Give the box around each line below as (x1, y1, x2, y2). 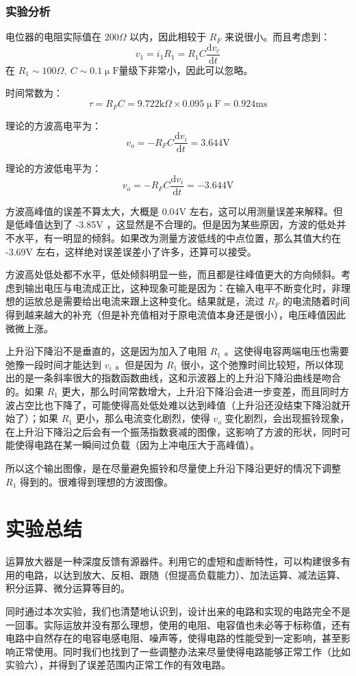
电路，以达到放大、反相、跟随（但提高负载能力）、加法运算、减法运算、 (24, 567, 346, 581)
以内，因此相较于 (129, 29, 207, 44)
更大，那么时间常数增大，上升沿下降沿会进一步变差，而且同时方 (61, 384, 349, 398)
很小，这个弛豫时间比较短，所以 (180, 357, 325, 371)
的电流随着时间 (283, 294, 351, 308)
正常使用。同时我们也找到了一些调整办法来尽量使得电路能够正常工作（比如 (14, 644, 351, 658)
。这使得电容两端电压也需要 (224, 344, 349, 358)
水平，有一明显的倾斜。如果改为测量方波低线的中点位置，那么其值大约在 (14, 231, 341, 245)
